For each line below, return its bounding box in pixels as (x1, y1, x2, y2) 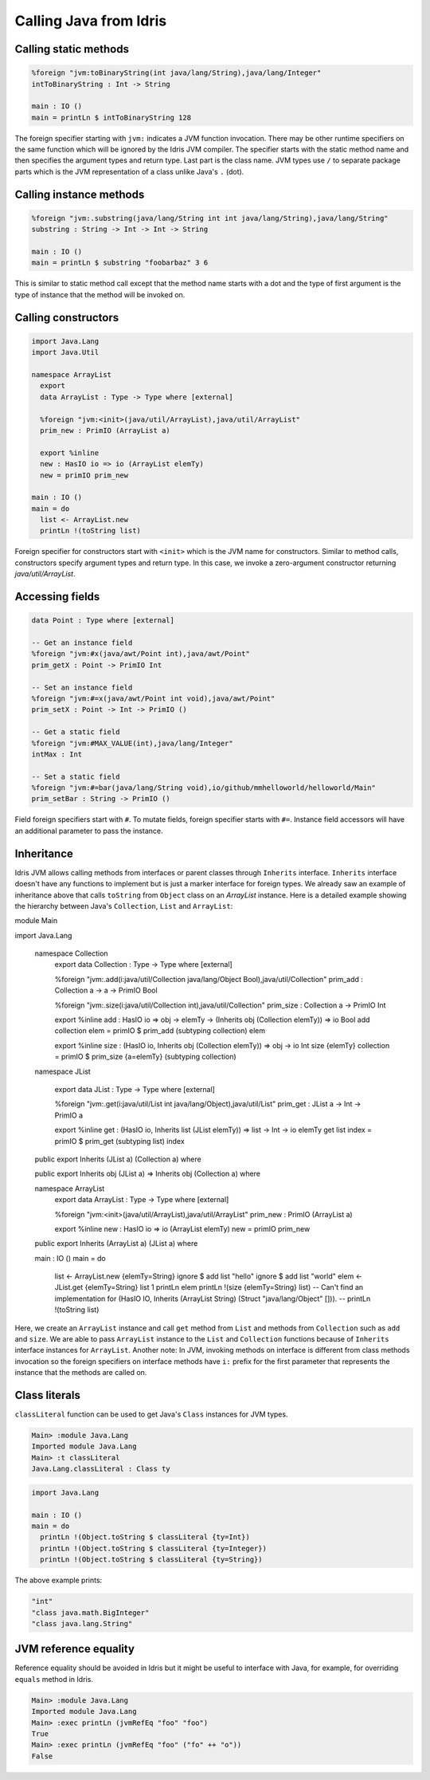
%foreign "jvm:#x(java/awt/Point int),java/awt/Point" (31, 650, 250, 658)
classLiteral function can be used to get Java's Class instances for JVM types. (14, 1409, 288, 1419)
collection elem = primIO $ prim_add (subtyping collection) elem (54, 1026, 266, 1035)
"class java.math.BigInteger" (31, 1608, 150, 1617)
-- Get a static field (31, 728, 120, 737)
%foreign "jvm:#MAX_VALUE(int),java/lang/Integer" (31, 738, 234, 748)
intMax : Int (31, 749, 83, 759)
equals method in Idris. (14, 1674, 93, 1684)
